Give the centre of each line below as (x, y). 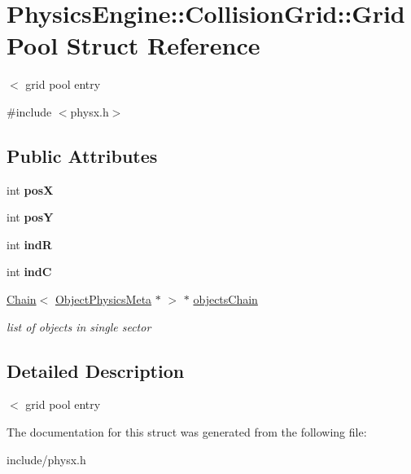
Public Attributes (82, 155)
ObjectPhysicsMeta (103, 299)
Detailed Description (96, 370)
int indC (29, 272)
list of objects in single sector (79, 326)
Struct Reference (163, 45)
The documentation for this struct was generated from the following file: (187, 432)
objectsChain (225, 299)
